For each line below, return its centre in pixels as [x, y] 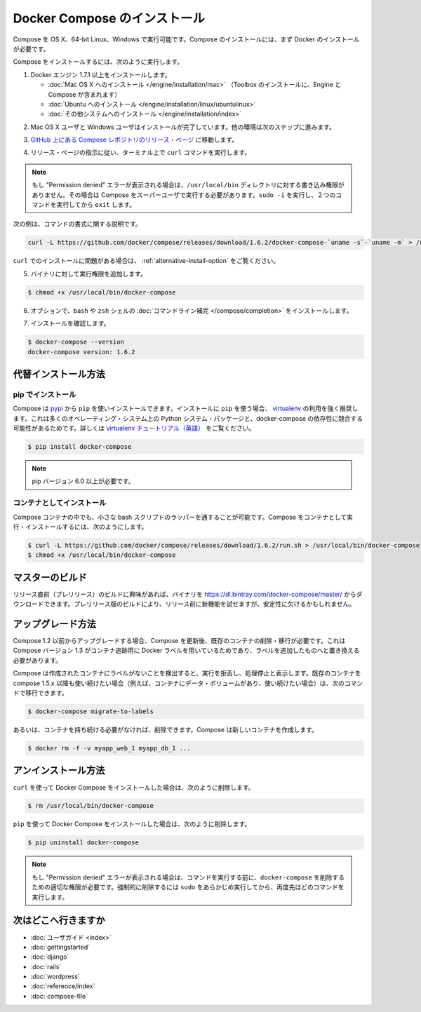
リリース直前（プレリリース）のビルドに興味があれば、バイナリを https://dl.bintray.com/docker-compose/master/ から [185, 594]
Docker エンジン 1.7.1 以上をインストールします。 [101, 74]
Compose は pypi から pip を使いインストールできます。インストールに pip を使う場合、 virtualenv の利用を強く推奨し [186, 409]
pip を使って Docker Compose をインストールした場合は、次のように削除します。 [132, 824]
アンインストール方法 [59, 770]
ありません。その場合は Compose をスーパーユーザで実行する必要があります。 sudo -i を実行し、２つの [184, 195]
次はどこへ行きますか [59, 920]
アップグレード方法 [54, 624]
